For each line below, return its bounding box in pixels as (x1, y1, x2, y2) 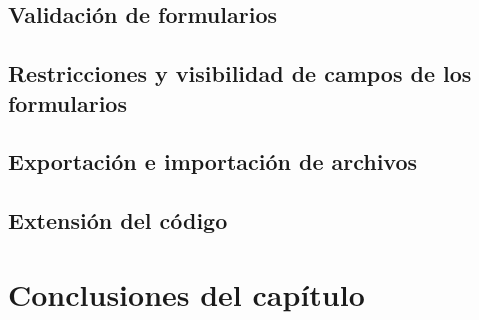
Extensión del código (8, 205, 228, 236)
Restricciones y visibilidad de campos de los (8, 58, 472, 89)
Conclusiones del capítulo (8, 273, 365, 314)
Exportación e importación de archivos (8, 146, 418, 177)
